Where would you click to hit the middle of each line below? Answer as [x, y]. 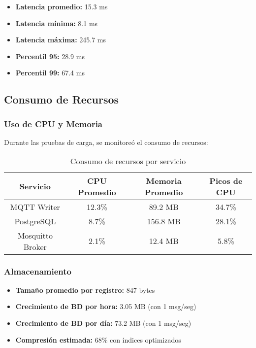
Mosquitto [35, 235]
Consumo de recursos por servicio [128, 161]
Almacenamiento [38, 271]
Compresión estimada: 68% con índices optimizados [98, 339]
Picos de [226, 180]
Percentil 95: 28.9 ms [50, 56]
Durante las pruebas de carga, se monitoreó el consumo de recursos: [106, 142]
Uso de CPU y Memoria [53, 123]
